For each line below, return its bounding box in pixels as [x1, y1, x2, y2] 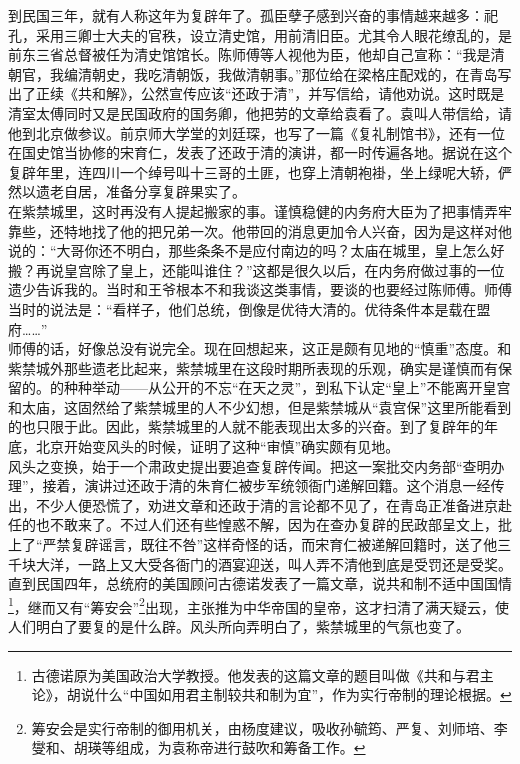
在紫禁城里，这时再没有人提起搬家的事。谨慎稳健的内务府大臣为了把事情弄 [8, 200, 498, 221]
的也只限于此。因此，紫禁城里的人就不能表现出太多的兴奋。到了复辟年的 [8, 416, 484, 437]
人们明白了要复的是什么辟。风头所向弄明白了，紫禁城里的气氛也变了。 [8, 616, 470, 637]
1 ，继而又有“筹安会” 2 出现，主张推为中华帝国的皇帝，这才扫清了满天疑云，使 [8, 593, 509, 617]
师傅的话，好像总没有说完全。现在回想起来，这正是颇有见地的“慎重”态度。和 [8, 338, 512, 359]
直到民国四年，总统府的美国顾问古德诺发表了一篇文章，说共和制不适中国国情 [8, 573, 512, 594]
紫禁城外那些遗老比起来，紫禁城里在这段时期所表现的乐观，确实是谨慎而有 [8, 357, 498, 378]
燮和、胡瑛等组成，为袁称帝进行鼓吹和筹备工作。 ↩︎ [31, 737, 366, 758]
